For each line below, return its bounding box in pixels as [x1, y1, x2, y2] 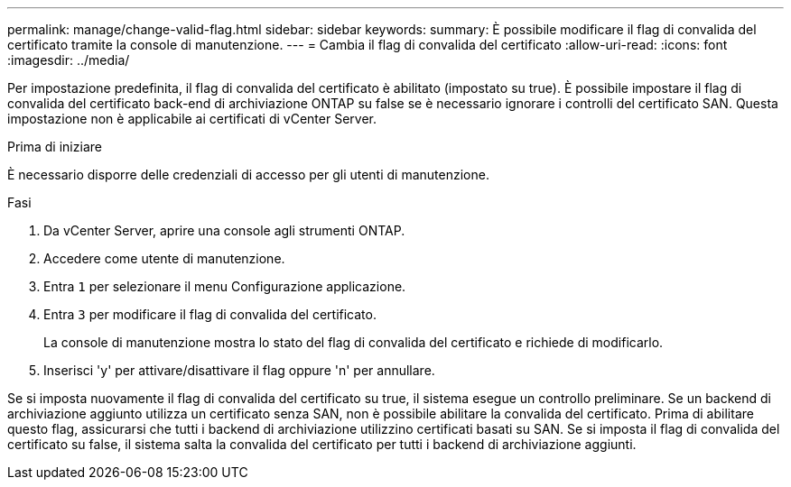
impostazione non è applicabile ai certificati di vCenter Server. [7, 111, 377, 126]
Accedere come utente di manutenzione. [43, 251, 285, 266]
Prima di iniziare [7, 139, 102, 154]
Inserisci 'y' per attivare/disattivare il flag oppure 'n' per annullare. [43, 363, 435, 378]
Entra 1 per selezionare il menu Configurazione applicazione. [43, 279, 406, 294]
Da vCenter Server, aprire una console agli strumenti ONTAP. [43, 223, 405, 238]
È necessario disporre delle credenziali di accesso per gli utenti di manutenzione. [7, 167, 489, 182]
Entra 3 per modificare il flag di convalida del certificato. [43, 307, 377, 322]
